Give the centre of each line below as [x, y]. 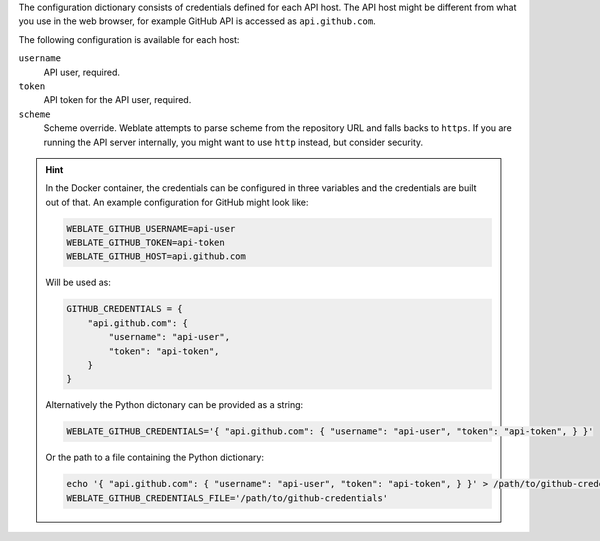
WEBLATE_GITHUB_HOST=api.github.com [156, 256]
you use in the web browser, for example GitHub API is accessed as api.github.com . [197, 21]
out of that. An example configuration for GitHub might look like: [177, 202]
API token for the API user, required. [117, 100]
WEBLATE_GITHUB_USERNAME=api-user [151, 228]
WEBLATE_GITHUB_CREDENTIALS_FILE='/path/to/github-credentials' [227, 498]
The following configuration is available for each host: [129, 39]
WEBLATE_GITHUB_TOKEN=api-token [145, 243]
